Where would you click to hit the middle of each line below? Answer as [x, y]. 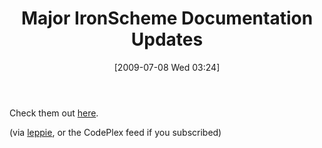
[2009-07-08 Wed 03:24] [167, 67]
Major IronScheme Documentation [167, 18]
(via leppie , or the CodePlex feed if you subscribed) [115, 132]
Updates [167, 39]
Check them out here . [54, 113]
